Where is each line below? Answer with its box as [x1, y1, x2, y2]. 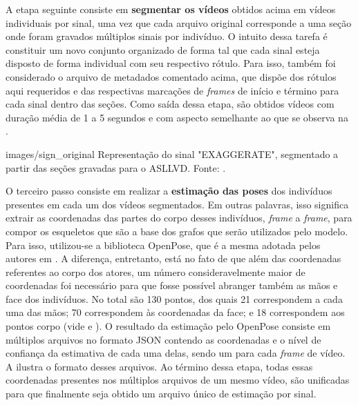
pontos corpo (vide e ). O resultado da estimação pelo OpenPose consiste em [6, 319, 331, 333]
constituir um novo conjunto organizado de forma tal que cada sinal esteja [6, 42, 320, 57]
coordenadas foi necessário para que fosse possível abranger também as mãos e [6, 278, 338, 293]
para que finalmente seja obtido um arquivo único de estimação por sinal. [6, 386, 317, 401]
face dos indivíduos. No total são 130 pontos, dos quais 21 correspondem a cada [6, 291, 343, 306]
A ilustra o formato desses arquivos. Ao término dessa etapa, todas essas [6, 359, 313, 373]
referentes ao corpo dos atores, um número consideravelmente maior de [6, 264, 305, 279]
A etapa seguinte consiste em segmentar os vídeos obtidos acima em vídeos [6, 2, 336, 16]
